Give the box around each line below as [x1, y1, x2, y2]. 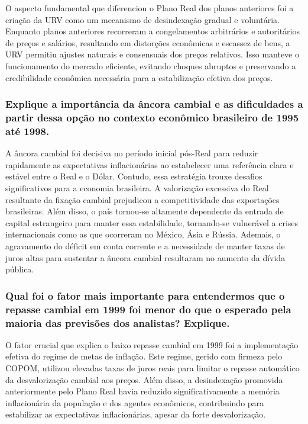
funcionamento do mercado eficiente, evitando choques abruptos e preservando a [5, 59, 296, 72]
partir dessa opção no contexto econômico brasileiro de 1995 [5, 110, 299, 124]
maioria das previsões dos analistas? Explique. [5, 315, 230, 330]
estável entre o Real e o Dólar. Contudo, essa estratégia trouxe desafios [5, 170, 262, 182]
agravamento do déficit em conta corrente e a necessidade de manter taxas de [5, 239, 285, 252]
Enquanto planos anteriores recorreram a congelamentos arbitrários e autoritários [5, 25, 300, 37]
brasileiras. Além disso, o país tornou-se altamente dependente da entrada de [5, 205, 284, 217]
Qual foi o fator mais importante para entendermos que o [5, 288, 285, 303]
